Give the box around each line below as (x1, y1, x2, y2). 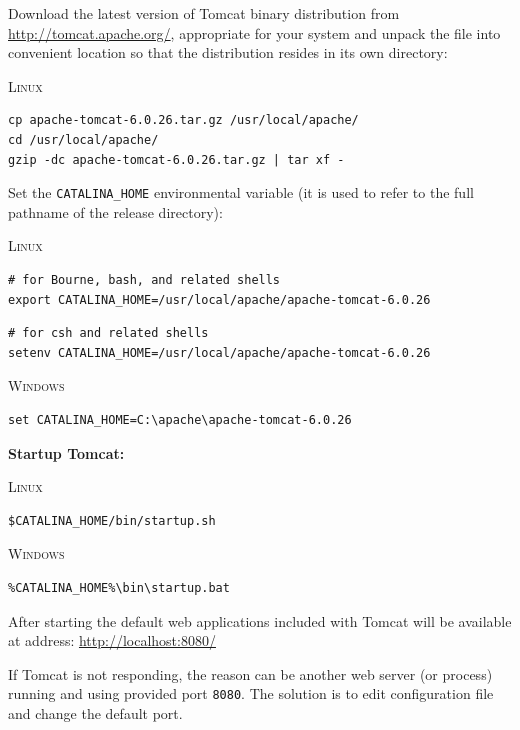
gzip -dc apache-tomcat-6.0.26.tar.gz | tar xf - (8, 152, 345, 167)
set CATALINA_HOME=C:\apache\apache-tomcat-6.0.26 (8, 412, 352, 427)
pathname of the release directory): (8, 201, 223, 222)
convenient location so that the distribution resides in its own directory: (8, 42, 448, 63)
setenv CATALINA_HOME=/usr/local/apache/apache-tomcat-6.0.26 (8, 345, 431, 360)
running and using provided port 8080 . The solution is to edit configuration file (8, 683, 494, 704)
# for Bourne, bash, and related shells (8, 273, 281, 287)
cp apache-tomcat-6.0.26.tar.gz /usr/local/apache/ (8, 113, 359, 128)
